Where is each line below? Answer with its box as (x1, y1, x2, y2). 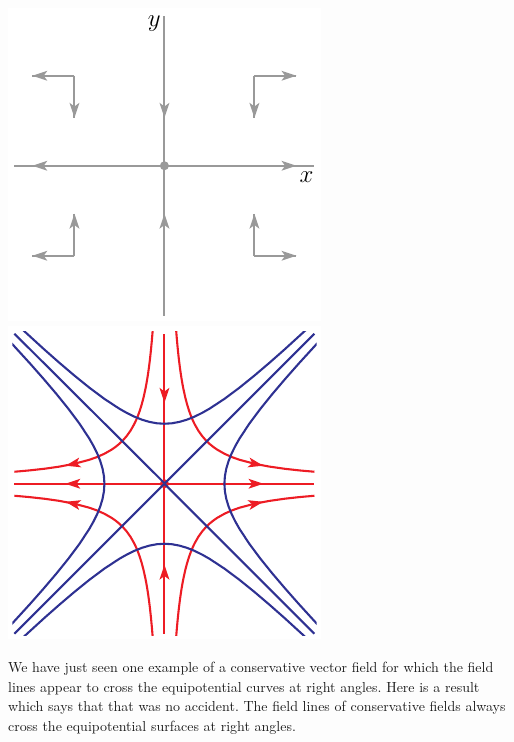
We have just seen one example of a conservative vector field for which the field (8, 656, 494, 677)
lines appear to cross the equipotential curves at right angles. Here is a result (8, 675, 480, 696)
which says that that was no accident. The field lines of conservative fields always (8, 695, 506, 716)
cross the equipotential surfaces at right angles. (8, 714, 296, 735)
